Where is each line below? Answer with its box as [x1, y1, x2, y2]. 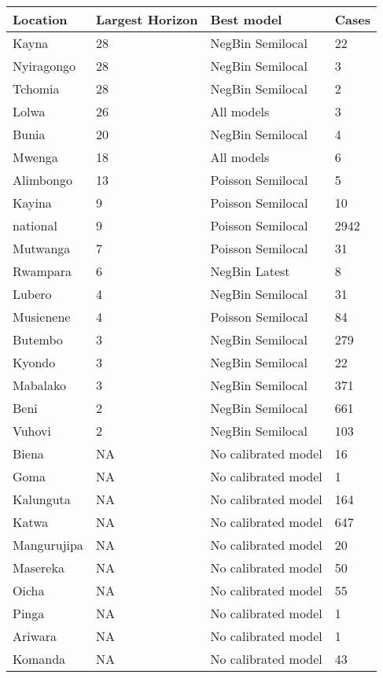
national [13, 216, 57, 234]
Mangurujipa [13, 536, 83, 554]
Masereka [13, 558, 64, 577]
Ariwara [13, 627, 57, 645]
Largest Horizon [95, 10, 198, 28]
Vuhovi [13, 422, 51, 440]
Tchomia [13, 79, 60, 98]
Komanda [13, 650, 66, 668]
